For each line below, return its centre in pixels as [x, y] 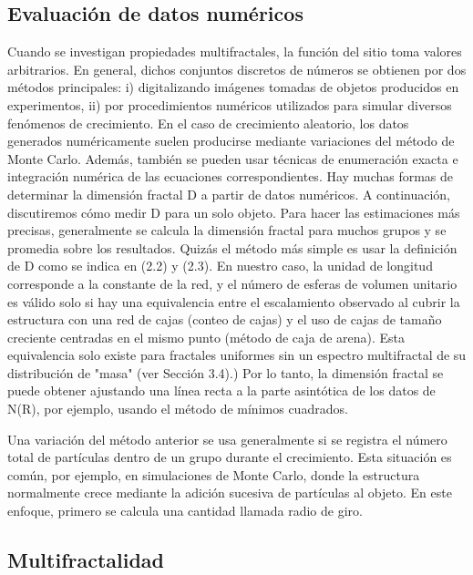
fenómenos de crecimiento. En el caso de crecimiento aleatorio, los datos [208, 123]
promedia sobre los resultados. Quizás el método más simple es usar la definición [232, 247]
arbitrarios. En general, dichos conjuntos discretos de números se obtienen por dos [237, 69]
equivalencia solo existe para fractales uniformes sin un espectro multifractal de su [237, 355]
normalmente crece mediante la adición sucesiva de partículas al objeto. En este [230, 493]
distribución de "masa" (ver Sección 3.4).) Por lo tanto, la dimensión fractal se [226, 372]
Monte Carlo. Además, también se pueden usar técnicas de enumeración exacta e [233, 158]
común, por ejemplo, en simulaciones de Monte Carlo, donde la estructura [214, 474]
